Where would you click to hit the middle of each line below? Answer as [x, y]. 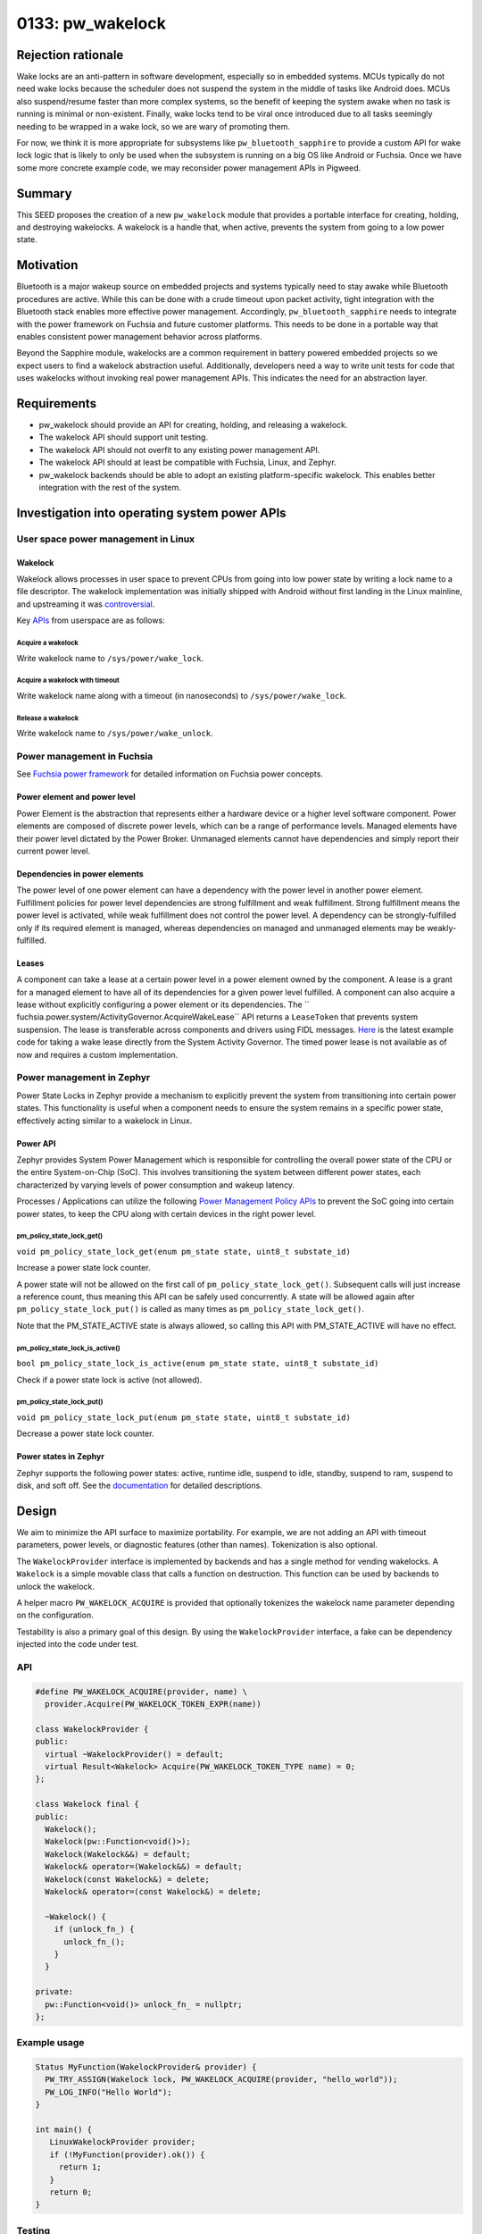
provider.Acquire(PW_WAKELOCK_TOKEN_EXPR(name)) [154, 1704]
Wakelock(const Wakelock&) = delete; [127, 1879]
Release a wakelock [48, 718]
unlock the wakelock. [56, 1586]
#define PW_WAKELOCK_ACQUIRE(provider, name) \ [141, 1692]
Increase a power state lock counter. [83, 1268]
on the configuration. [55, 1615]
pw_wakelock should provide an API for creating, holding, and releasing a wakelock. [193, 425]
